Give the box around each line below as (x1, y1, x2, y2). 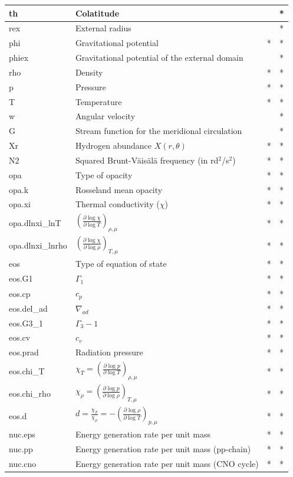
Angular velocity (75, 110, 136, 122)
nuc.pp (9, 443, 33, 455)
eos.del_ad (9, 302, 48, 314)
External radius (75, 22, 131, 34)
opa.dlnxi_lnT (9, 216, 61, 228)
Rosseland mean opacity (75, 183, 163, 195)
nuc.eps (9, 428, 35, 440)
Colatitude (75, 6, 120, 19)
